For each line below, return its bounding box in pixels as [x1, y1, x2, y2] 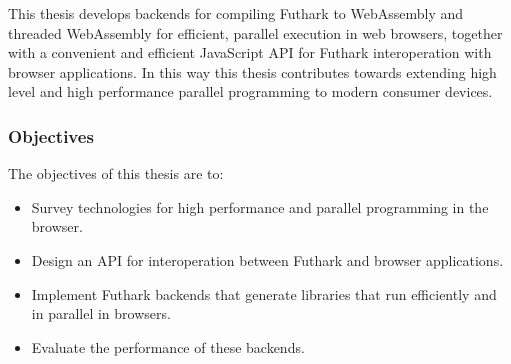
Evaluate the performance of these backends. [31, 336, 305, 357]
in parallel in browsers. [31, 303, 171, 324]
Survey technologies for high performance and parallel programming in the [31, 196, 489, 217]
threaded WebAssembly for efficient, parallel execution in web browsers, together [8, 22, 503, 43]
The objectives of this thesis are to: [8, 163, 224, 184]
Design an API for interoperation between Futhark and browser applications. [31, 249, 504, 270]
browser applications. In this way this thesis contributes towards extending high [8, 61, 497, 82]
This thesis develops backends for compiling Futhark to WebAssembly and [8, 3, 464, 23]
